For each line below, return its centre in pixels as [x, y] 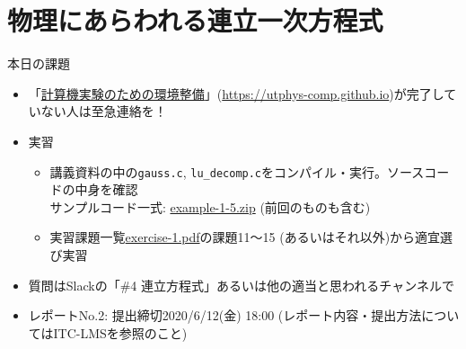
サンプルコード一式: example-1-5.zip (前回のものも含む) [210, 206]
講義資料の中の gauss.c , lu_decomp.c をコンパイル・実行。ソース [237, 171]
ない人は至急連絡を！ [104, 111]
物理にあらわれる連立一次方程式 [195, 20]
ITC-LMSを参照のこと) [120, 332]
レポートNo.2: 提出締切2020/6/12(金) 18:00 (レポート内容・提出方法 [225, 315]
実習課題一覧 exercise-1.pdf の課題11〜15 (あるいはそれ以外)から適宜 [245, 237]
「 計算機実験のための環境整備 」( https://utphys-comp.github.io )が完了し [236, 93]
